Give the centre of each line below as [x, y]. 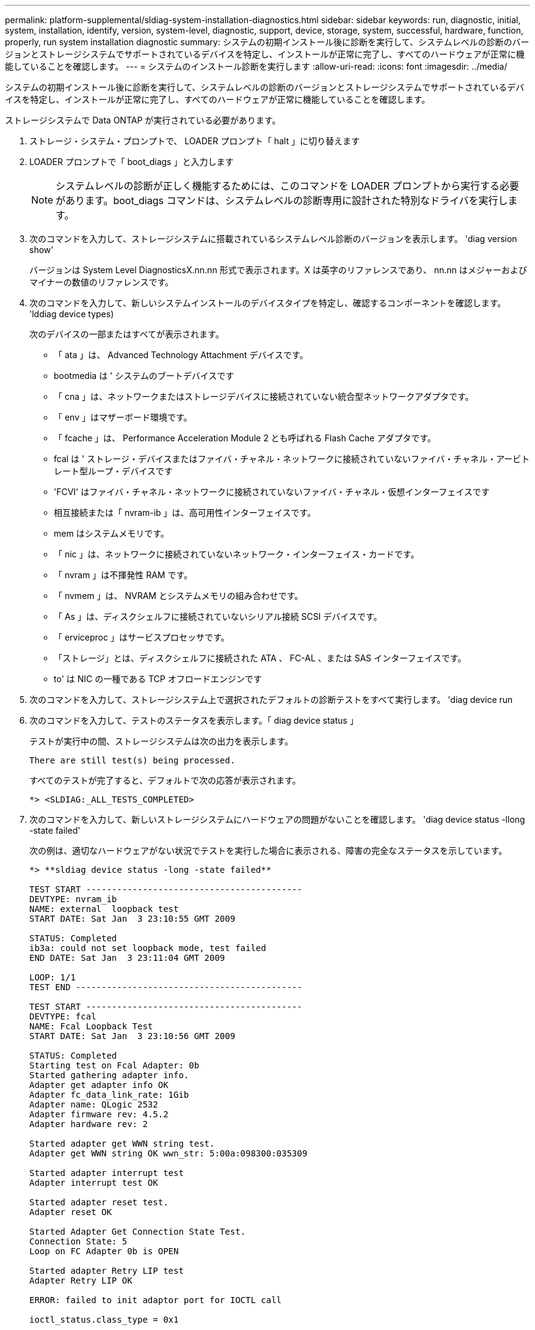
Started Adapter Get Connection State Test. [138, 1232]
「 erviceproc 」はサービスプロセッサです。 [142, 637]
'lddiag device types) [72, 314]
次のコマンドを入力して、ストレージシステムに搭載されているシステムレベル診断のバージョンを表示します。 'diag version [273, 239]
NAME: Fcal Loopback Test [91, 1026]
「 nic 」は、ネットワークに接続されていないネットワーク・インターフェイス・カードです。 [237, 554]
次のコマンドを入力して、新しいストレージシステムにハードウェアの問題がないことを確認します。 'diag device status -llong [277, 819]
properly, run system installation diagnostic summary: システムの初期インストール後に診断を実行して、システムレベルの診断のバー [267, 42]
